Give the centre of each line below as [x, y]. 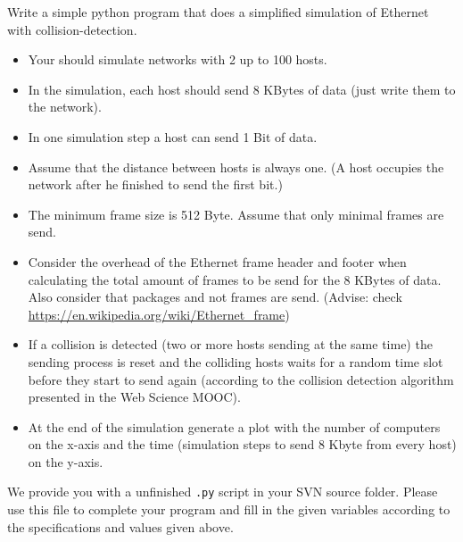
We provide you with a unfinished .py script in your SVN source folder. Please [223, 492]
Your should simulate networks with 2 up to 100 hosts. [178, 59]
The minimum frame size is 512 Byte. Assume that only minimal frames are [236, 214]
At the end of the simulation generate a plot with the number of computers [234, 426]
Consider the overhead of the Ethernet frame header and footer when [217, 261]
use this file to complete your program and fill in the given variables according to [229, 509]
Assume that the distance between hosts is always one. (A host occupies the [236, 167]
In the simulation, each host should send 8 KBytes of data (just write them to [242, 89]
